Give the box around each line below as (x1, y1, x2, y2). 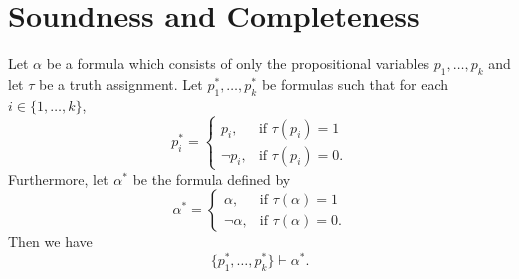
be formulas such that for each (261, 73, 449, 94)
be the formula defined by (132, 168, 291, 189)
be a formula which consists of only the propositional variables (46, 53, 430, 74)
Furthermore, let (8, 168, 109, 189)
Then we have (8, 231, 93, 252)
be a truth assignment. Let (39, 73, 203, 94)
